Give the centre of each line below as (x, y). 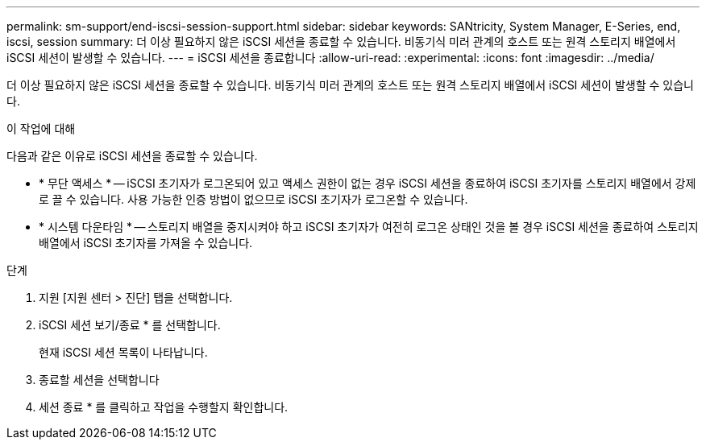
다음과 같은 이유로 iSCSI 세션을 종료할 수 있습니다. (132, 156)
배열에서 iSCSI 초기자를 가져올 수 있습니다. (146, 243)
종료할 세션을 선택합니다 (99, 380)
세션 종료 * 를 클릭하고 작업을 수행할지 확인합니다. (164, 407)
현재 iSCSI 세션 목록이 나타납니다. (123, 352)
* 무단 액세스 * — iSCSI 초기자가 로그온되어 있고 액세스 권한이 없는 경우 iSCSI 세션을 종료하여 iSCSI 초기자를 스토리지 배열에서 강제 (368, 183)
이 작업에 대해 (41, 128)
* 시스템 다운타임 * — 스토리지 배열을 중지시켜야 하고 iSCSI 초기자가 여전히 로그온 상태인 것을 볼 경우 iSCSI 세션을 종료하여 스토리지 (369, 227)
